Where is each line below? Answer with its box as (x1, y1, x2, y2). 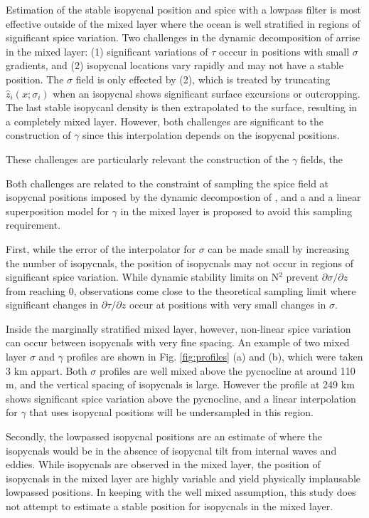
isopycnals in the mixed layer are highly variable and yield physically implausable (6, 470, 361, 485)
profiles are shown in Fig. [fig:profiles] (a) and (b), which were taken (66, 349, 363, 364)
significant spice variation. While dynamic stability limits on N (6, 269, 279, 284)
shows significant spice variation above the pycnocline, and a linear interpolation (6, 390, 356, 405)
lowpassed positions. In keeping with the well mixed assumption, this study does (6, 485, 356, 499)
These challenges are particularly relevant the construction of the (6, 151, 289, 166)
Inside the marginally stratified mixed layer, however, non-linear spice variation (6, 321, 351, 336)
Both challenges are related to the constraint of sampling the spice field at (6, 175, 329, 190)
